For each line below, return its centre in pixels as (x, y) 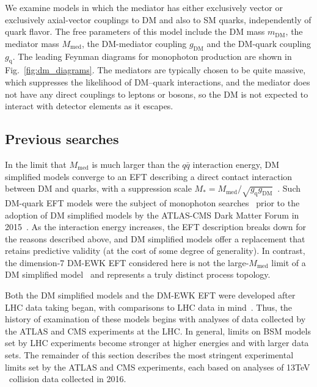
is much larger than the (136, 164)
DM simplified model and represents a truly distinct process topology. (138, 274)
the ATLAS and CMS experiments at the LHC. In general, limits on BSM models (158, 331)
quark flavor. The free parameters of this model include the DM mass (135, 31)
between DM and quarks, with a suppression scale (98, 188)
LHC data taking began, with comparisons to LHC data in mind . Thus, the (149, 307)
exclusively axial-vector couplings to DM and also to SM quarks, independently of (158, 19)
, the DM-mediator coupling (134, 43)
